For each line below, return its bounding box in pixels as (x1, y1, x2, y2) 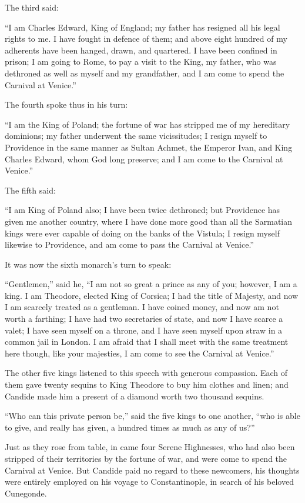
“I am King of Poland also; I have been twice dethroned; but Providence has (5, 204, 280, 216)
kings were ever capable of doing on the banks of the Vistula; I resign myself (5, 226, 280, 239)
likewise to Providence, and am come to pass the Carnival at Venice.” (5, 238, 254, 251)
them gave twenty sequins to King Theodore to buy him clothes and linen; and (5, 378, 289, 391)
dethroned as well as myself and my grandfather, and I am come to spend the (5, 66, 284, 79)
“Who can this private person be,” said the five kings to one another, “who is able (5, 409, 300, 422)
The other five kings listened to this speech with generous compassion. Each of (5, 367, 288, 379)
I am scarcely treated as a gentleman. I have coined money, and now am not (5, 301, 279, 313)
